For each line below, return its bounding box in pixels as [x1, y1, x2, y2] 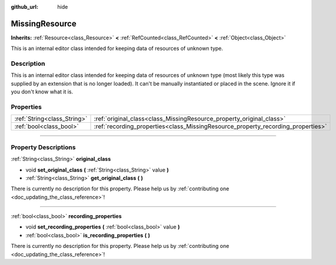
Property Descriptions [11, 143, 76, 151]
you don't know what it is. [11, 88, 74, 95]
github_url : [11, 4, 38, 10]
